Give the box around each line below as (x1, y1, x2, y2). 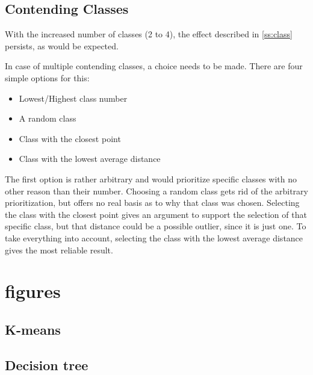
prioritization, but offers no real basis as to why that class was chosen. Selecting (5, 196, 300, 209)
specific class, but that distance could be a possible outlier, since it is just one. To (5, 220, 306, 232)
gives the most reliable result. (5, 243, 113, 256)
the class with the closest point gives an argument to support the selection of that (5, 208, 307, 220)
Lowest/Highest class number (19, 91, 128, 104)
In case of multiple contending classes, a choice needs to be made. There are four (5, 60, 303, 72)
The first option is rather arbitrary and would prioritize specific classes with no (5, 172, 297, 185)
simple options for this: (5, 71, 90, 84)
